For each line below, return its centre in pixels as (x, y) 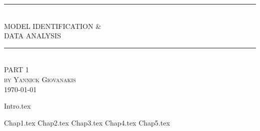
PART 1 (16, 69)
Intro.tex (17, 106)
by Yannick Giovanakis (40, 79)
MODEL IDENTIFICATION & (53, 26)
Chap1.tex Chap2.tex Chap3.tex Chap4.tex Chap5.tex (87, 122)
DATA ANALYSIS (32, 36)
